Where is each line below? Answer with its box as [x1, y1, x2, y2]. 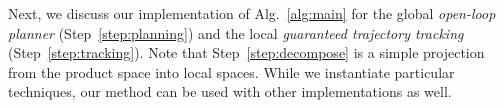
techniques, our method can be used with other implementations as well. [8, 81, 452, 102]
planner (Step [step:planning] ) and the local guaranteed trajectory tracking [8, 22, 464, 43]
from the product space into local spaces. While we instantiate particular [8, 61, 455, 82]
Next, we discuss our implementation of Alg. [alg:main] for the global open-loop [8, 3, 496, 23]
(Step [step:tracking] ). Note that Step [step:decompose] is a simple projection [8, 42, 485, 63]
